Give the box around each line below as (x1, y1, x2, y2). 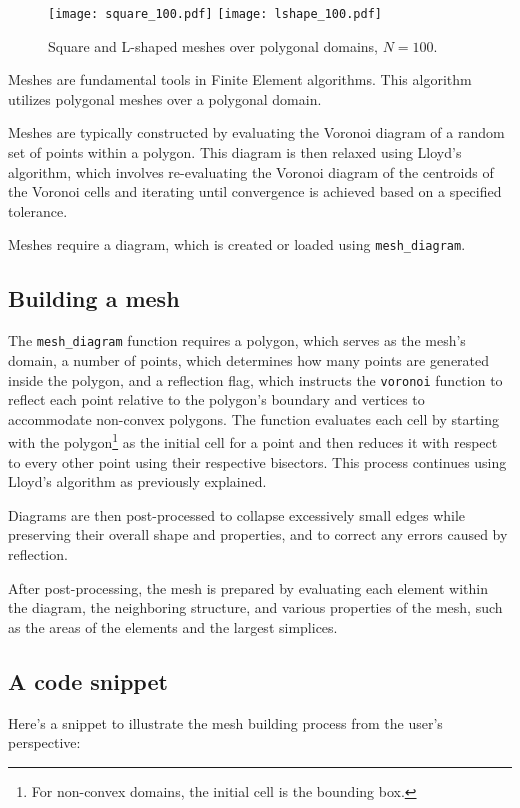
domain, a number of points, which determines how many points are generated (8, 349, 490, 370)
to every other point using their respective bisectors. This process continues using (8, 451, 507, 472)
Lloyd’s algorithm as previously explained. (8, 471, 267, 492)
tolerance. (8, 200, 68, 221)
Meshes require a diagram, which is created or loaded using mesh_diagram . (8, 234, 466, 255)
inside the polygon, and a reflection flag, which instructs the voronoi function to (8, 369, 503, 390)
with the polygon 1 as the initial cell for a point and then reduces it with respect (8, 429, 498, 453)
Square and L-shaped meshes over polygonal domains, (48, 35, 378, 56)
